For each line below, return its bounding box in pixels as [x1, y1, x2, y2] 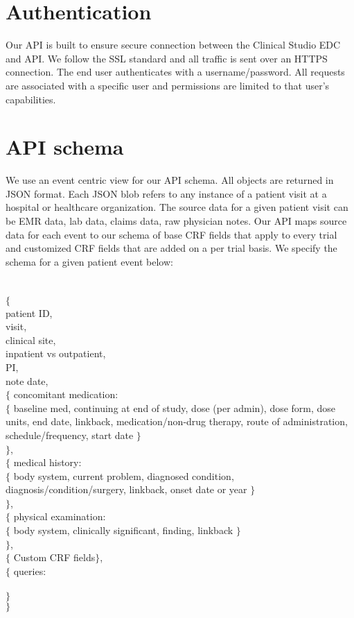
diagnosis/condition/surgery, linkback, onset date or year [6, 482, 247, 497]
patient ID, [6, 305, 53, 320]
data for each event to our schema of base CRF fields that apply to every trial [6, 227, 337, 241]
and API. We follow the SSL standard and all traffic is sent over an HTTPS [6, 51, 328, 65]
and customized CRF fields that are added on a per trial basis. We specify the [6, 241, 337, 255]
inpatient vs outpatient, [6, 346, 106, 361]
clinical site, [6, 332, 56, 347]
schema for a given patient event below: [6, 254, 173, 268]
